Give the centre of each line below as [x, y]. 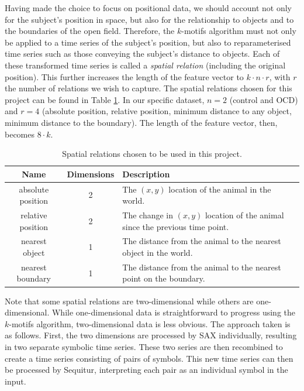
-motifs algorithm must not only [239, 31]
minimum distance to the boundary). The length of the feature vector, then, [141, 122]
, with [280, 76]
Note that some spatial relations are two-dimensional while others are [129, 301]
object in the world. [158, 253]
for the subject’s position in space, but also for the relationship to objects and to [149, 19]
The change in [148, 215]
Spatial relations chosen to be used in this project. [152, 154]
